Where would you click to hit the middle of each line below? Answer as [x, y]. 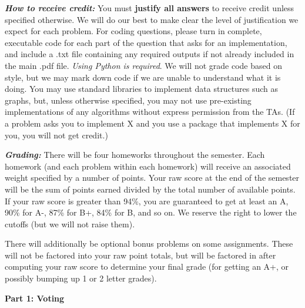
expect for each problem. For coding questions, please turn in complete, [133, 31]
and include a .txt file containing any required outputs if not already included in [150, 54]
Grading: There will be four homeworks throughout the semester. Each [135, 155]
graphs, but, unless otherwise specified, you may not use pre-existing [128, 100]
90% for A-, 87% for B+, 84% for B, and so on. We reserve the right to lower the [151, 212]
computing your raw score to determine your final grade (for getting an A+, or [147, 266]
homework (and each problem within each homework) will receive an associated [148, 166]
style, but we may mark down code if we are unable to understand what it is [143, 77]
